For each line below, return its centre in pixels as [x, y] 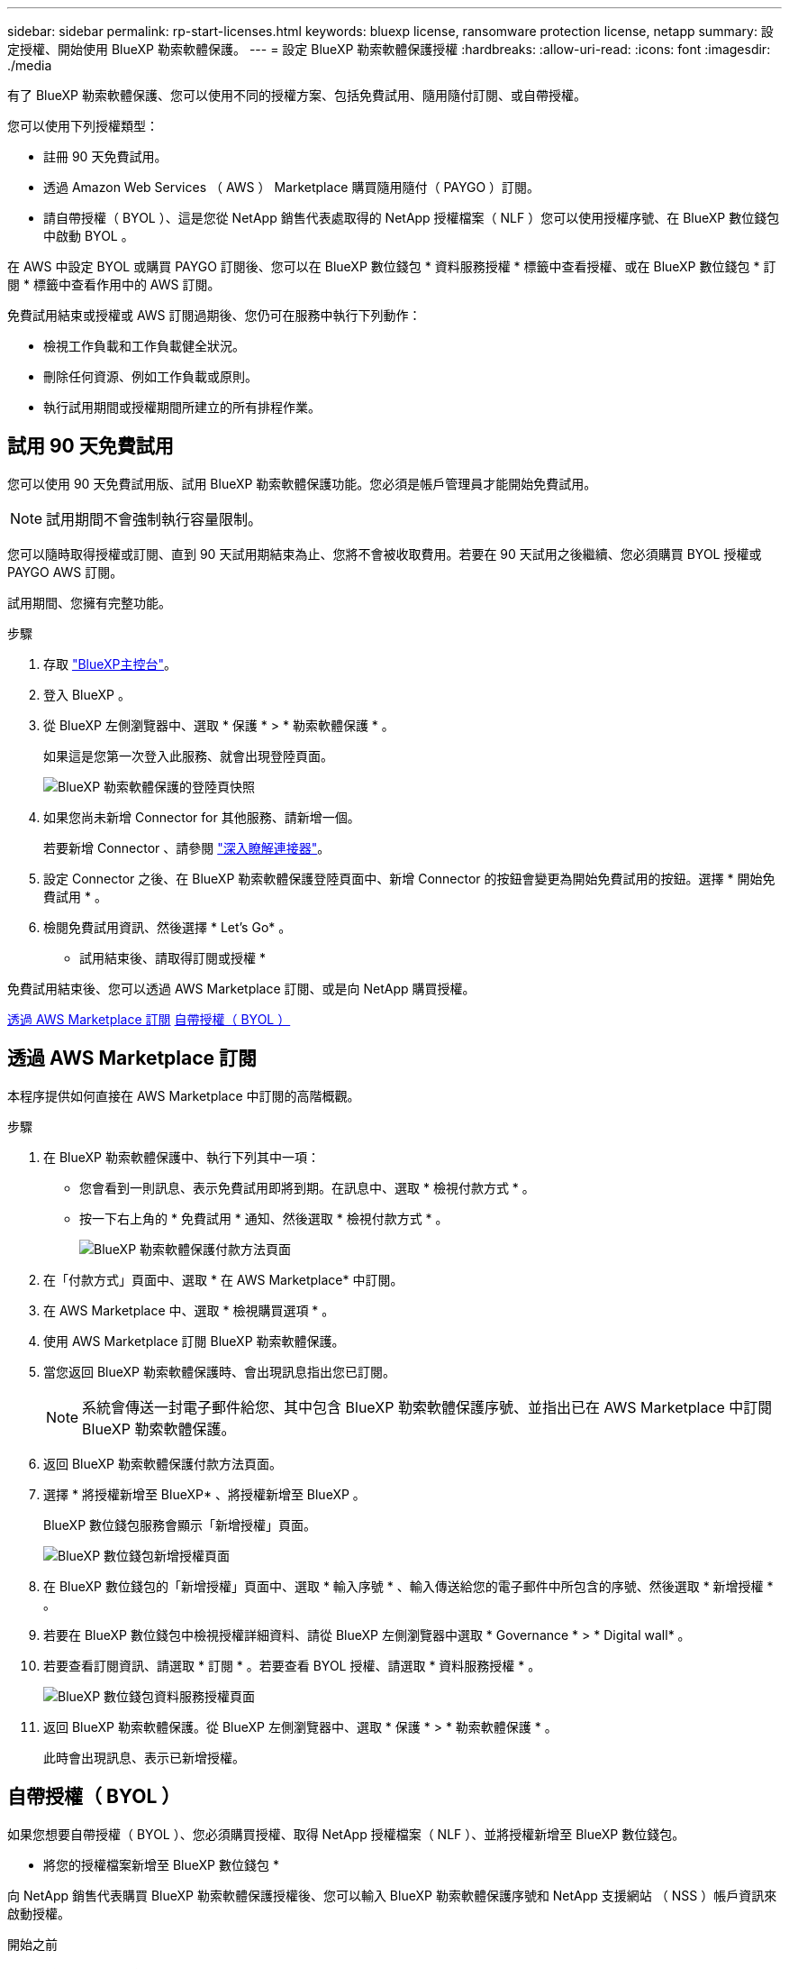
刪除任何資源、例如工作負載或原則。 [150, 376]
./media [30, 65]
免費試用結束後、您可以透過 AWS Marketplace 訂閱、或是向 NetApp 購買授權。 [241, 988]
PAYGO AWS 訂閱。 [65, 572]
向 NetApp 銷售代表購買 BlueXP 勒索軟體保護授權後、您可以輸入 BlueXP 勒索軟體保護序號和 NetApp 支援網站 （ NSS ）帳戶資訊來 [392, 1895]
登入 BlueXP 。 [87, 694]
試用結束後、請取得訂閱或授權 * [172, 957]
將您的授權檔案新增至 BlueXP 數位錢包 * [161, 1864]
